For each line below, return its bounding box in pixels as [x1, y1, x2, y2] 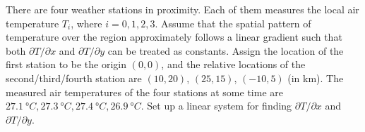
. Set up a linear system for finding [140, 98, 292, 113]
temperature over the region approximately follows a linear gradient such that [6, 29, 342, 44]
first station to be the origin [6, 57, 126, 72]
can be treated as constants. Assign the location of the [107, 43, 344, 58]
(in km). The [287, 70, 344, 85]
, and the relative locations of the [161, 57, 306, 72]
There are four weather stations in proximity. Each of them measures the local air [6, 2, 359, 16]
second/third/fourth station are [6, 70, 142, 85]
